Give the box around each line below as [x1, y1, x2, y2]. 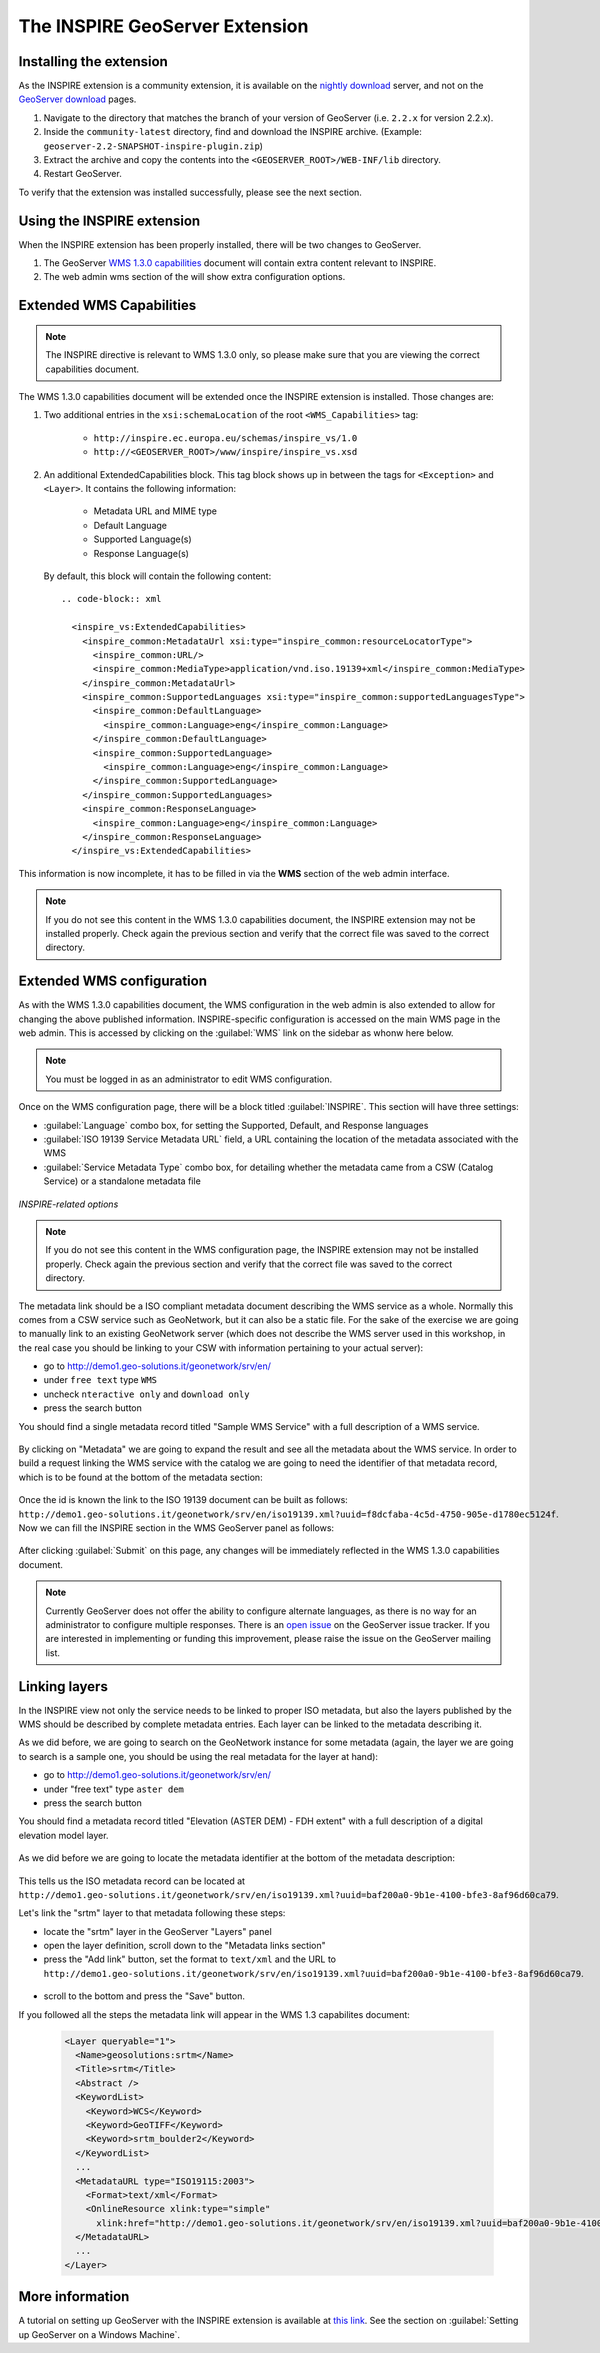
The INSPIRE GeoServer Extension [18, 15, 309, 37]
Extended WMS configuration [18, 973, 208, 990]
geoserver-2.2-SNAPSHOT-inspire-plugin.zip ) [43, 140, 264, 152]
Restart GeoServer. [43, 168, 122, 180]
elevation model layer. [18, 1829, 109, 1841]
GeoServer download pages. [18, 93, 137, 105]
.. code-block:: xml [61, 593, 162, 605]
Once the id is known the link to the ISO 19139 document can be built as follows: [18, 1494, 349, 1506]
